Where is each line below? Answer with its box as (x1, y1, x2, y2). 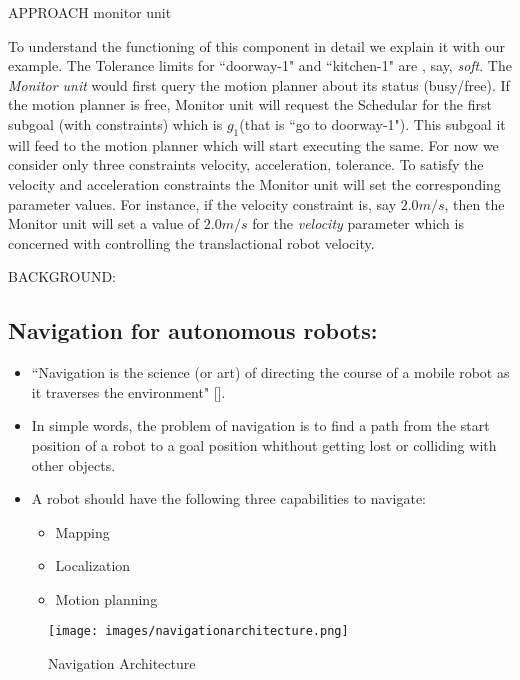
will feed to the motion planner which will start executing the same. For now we (8, 134, 499, 155)
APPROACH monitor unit (8, 2, 172, 22)
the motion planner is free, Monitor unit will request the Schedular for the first (8, 94, 492, 115)
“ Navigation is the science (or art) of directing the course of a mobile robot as (31, 362, 510, 383)
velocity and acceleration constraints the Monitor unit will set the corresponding (8, 173, 501, 194)
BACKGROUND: (8, 266, 117, 287)
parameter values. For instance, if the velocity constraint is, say (8, 193, 397, 214)
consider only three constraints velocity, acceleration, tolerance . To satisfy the (8, 154, 484, 175)
